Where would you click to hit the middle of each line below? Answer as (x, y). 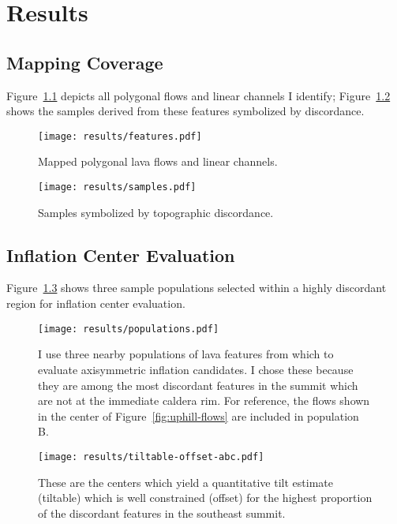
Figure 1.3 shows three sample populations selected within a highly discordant (197, 288)
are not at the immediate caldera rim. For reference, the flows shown (204, 400)
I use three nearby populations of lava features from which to (186, 354)
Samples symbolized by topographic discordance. (156, 212)
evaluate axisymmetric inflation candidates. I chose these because (196, 369)
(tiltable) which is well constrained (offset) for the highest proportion (205, 498)
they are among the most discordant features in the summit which (198, 385)
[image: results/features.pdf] (120, 136)
